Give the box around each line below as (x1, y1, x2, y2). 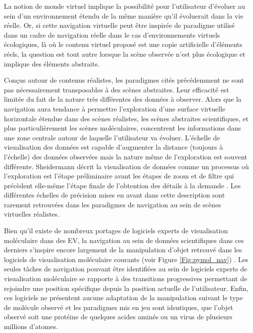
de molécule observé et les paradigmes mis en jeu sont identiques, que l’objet (4, 302, 233, 312)
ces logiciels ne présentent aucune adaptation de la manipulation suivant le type (4, 292, 243, 303)
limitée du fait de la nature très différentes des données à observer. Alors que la (4, 94, 242, 104)
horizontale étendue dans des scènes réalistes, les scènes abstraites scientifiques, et (4, 113, 249, 123)
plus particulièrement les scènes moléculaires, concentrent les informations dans (4, 123, 241, 133)
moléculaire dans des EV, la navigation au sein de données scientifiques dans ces (4, 235, 244, 245)
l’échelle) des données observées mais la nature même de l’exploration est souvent (4, 151, 247, 161)
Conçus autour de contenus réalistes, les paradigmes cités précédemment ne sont (4, 75, 244, 85)
